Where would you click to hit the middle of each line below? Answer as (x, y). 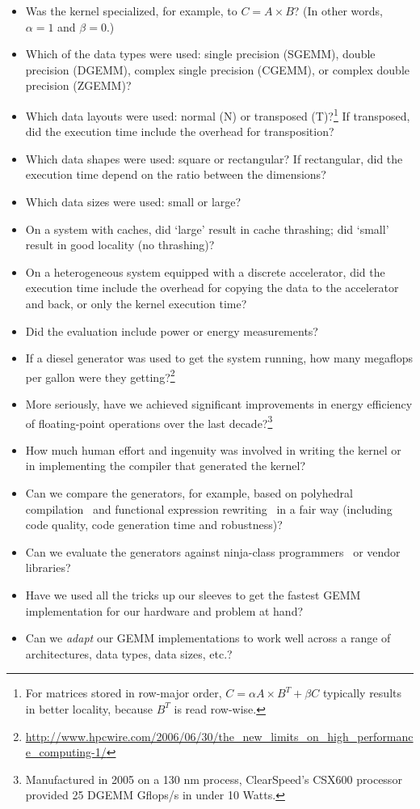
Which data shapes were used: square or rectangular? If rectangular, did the (214, 158)
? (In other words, (338, 11)
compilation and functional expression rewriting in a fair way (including (209, 508)
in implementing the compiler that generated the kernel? (166, 466)
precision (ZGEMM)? (78, 85)
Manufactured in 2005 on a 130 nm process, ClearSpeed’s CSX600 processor (214, 779)
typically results (362, 693)
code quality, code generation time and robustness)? (154, 525)
